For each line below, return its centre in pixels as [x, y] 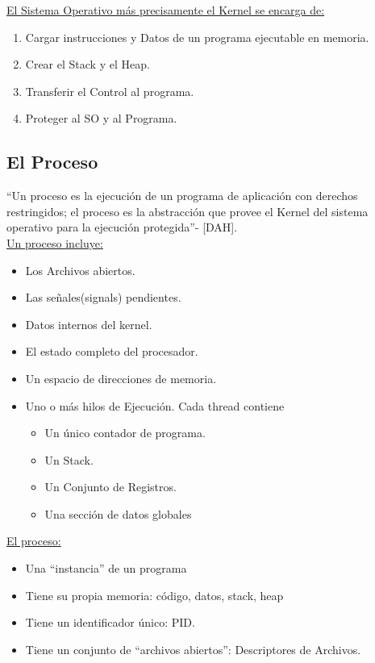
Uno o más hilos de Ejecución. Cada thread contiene [155, 405]
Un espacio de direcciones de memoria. [121, 378]
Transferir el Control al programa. [110, 91]
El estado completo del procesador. [112, 351]
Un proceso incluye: [55, 242]
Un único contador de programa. [125, 433]
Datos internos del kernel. [89, 324]
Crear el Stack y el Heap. [87, 64]
